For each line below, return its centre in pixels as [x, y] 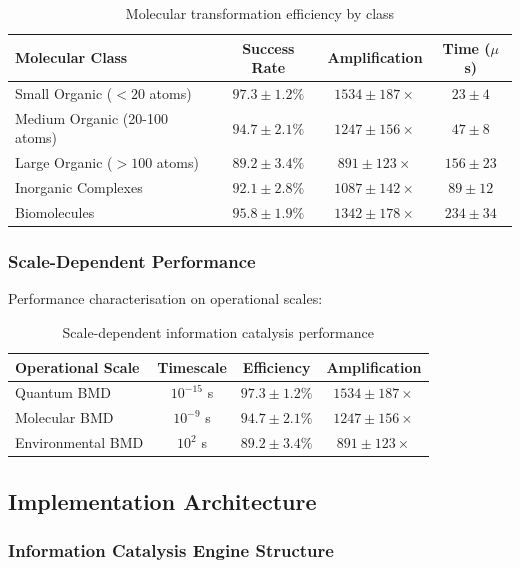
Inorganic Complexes [79, 187]
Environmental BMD [79, 442]
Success [268, 47]
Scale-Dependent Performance [132, 261]
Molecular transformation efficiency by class [260, 13]
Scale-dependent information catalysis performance [218, 331]
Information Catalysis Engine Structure [171, 549]
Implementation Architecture [162, 500]
